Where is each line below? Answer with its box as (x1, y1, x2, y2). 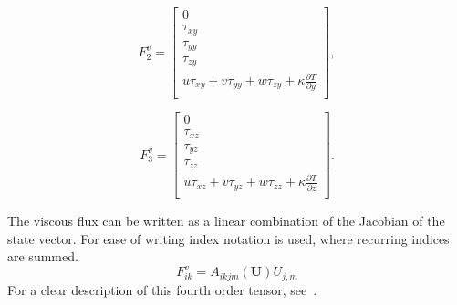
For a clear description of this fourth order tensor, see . (7, 280, 317, 299)
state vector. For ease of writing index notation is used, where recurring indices (7, 229, 450, 248)
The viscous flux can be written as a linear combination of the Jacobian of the (7, 210, 445, 229)
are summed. (7, 247, 78, 266)
